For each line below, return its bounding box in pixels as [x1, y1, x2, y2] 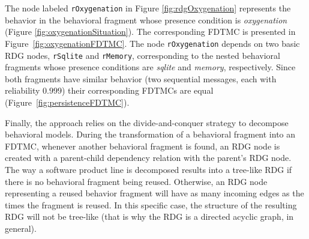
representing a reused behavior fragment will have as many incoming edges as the [5, 187, 304, 199]
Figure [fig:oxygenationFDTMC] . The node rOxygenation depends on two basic [5, 37, 300, 49]
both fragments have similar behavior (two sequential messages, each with [5, 72, 277, 85]
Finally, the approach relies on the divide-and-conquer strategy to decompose [5, 116, 289, 129]
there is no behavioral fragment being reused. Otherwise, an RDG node [5, 175, 268, 187]
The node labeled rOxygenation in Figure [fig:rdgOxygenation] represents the [5, 2, 291, 14]
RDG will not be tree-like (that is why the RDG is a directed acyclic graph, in [5, 210, 294, 223]
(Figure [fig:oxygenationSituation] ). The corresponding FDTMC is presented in [5, 25, 296, 38]
